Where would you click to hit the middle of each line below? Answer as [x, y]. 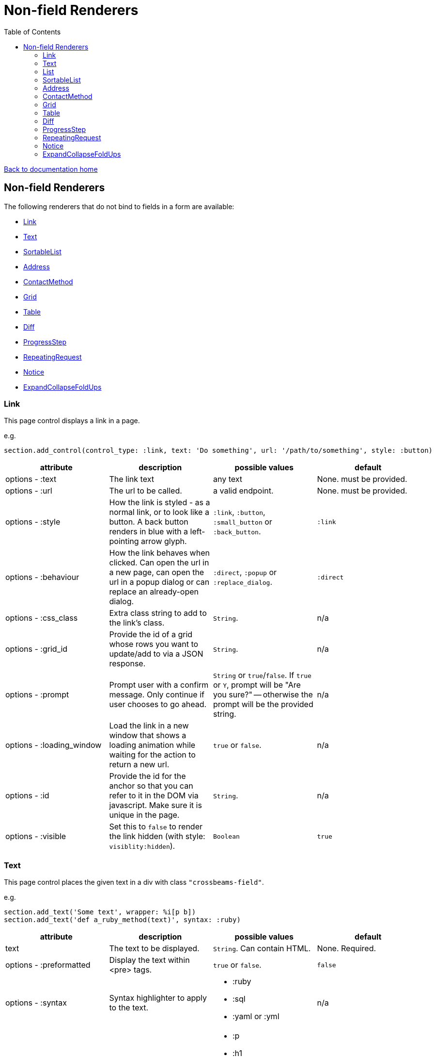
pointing [124, 541]
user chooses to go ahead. [158, 704]
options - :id [27, 796]
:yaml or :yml [256, 1017]
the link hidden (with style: [157, 836]
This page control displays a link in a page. [72, 421]
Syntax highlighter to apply [158, 998]
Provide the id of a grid [151, 635]
